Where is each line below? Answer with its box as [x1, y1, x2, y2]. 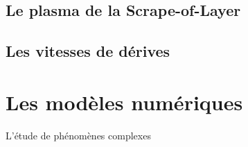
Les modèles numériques [6, 87, 243, 116]
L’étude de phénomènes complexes [6, 128, 151, 142]
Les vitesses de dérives [6, 40, 170, 62]
